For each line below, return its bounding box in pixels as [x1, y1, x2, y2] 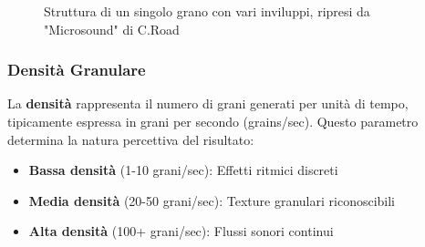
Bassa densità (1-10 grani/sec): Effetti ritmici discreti [28, 160, 338, 180]
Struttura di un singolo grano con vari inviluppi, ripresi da [44, 2, 370, 20]
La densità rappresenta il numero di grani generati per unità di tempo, [7, 94, 409, 113]
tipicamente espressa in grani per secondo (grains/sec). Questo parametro [7, 112, 419, 130]
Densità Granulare [7, 58, 146, 81]
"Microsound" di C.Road [44, 19, 180, 38]
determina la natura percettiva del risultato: [7, 129, 254, 149]
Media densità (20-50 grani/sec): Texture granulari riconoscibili [28, 190, 396, 210]
